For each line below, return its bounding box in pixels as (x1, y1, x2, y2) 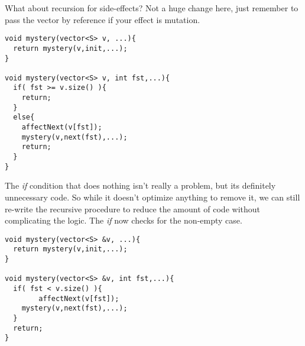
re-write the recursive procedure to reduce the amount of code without (5, 202, 260, 215)
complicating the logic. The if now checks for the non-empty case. (5, 214, 242, 227)
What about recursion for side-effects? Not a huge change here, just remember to (5, 2, 298, 14)
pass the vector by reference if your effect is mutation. (5, 13, 200, 25)
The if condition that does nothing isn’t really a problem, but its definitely (5, 179, 276, 192)
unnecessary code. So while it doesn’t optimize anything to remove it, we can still (5, 190, 300, 203)
